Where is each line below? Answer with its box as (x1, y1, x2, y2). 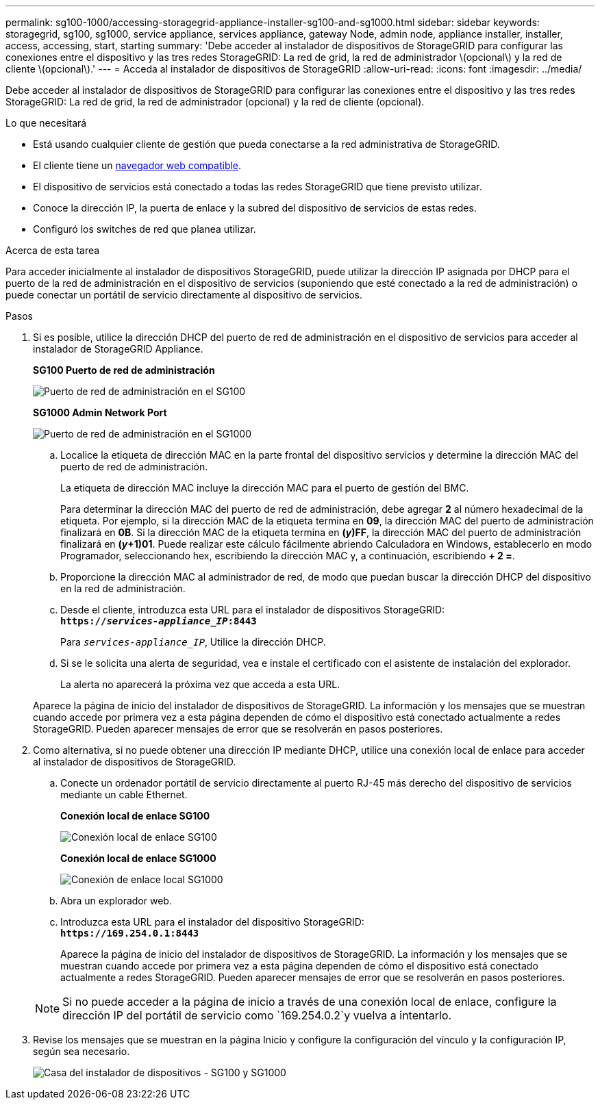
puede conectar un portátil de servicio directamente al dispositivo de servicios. (5, 289, 362, 301)
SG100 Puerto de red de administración (33, 364, 215, 376)
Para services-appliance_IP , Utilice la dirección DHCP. (60, 636, 326, 648)
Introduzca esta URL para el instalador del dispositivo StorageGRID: (60, 916, 364, 928)
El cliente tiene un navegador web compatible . (33, 160, 242, 171)
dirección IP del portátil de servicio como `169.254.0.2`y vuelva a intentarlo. (62, 1008, 452, 1022)
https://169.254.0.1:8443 (60, 928, 199, 939)
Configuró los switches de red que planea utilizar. (33, 223, 256, 235)
